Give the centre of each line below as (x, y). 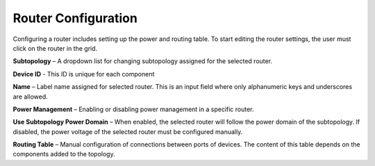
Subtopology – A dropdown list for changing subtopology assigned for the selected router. (143, 61)
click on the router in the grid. (55, 48)
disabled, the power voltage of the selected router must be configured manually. (128, 131)
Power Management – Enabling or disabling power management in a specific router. (133, 109)
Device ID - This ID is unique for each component (84, 74)
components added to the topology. (64, 154)
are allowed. (30, 97)
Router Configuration (75, 18)
